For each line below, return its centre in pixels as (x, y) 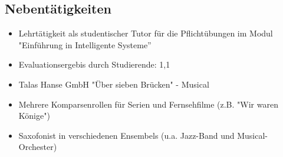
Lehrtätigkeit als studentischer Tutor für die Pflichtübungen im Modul (146, 33)
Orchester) (38, 147)
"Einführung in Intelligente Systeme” (85, 44)
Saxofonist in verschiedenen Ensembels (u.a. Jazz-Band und (126, 135)
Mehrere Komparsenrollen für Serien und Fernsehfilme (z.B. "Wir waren (148, 104)
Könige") (34, 116)
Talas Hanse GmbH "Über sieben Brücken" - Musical (114, 84)
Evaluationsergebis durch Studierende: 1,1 (94, 64)
